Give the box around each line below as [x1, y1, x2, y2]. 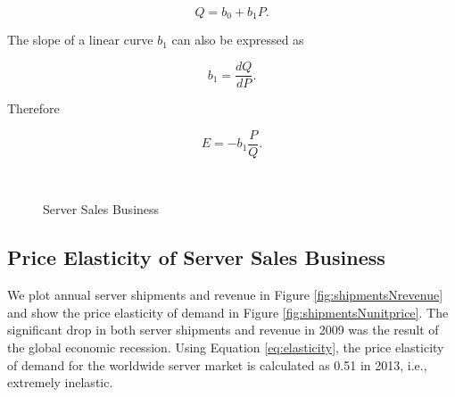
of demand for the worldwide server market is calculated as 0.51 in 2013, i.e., [7, 355, 427, 374]
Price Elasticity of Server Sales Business [7, 244, 385, 271]
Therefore [7, 99, 60, 118]
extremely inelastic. [7, 373, 113, 392]
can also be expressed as [171, 30, 304, 49]
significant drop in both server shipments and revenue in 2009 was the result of [7, 320, 439, 339]
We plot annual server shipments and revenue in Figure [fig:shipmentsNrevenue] [7, 285, 443, 304]
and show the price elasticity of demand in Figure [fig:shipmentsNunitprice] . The [7, 302, 449, 321]
